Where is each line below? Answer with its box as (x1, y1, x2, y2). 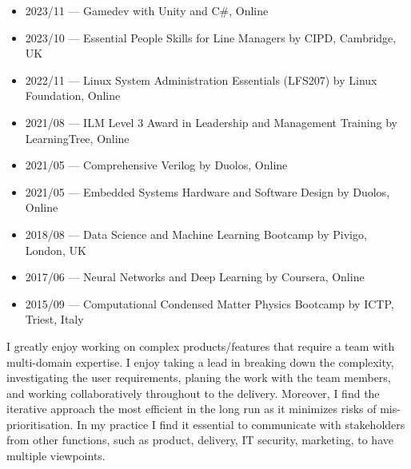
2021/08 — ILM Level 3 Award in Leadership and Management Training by (25, 113, 397, 130)
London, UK (25, 241, 86, 258)
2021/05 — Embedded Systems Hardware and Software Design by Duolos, (25, 183, 390, 200)
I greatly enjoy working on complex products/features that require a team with (6, 337, 395, 354)
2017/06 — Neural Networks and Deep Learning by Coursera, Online (25, 268, 365, 285)
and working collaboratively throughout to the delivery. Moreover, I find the (6, 384, 380, 401)
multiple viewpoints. (6, 447, 106, 464)
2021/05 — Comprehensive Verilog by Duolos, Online (25, 157, 288, 173)
